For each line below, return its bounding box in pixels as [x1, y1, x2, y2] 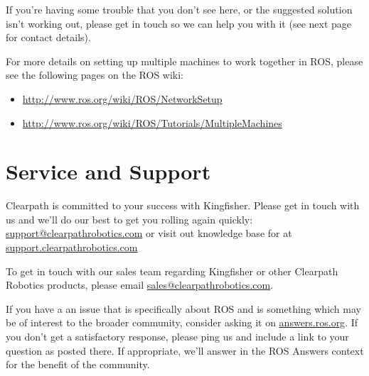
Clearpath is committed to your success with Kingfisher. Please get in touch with [6, 198, 360, 213]
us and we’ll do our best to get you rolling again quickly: [6, 211, 253, 226]
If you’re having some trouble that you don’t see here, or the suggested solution [6, 2, 353, 16]
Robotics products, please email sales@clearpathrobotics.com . [6, 277, 274, 292]
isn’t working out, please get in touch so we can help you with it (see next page [6, 16, 352, 31]
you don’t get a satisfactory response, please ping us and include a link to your [6, 329, 349, 344]
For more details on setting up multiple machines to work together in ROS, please [6, 53, 363, 68]
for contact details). [6, 30, 91, 45]
